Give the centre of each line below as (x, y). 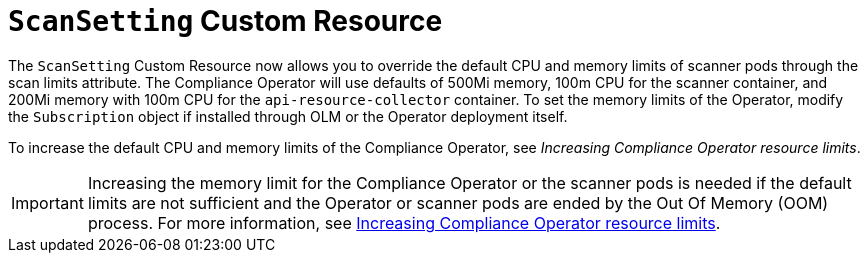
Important (47, 202)
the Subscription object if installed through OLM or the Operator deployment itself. (288, 116)
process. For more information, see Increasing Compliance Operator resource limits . (404, 222)
